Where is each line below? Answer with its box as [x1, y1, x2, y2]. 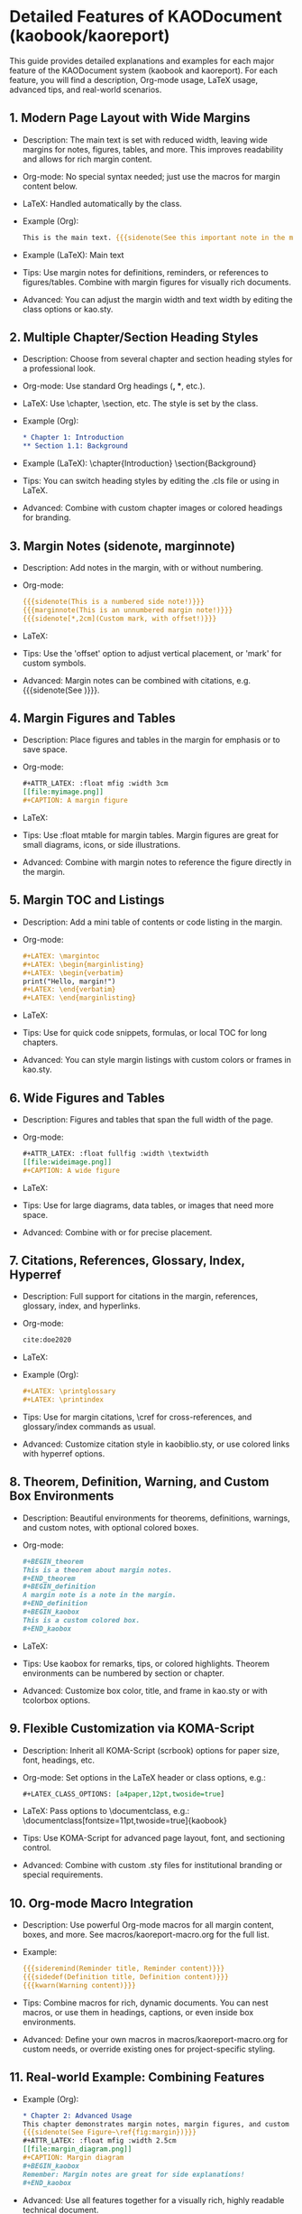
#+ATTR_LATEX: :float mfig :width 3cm [22, 779, 169, 788]
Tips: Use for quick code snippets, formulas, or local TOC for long [22, 1028, 268, 1038]
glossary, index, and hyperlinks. [22, 1300, 142, 1311]
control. [22, 1842, 51, 1853]
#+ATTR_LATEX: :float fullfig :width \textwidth [22, 1149, 209, 1158]
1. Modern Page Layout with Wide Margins [9, 110, 251, 126]
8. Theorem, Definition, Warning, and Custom [9, 1474, 270, 1490]
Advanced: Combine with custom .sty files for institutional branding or [22, 1860, 283, 1871]
